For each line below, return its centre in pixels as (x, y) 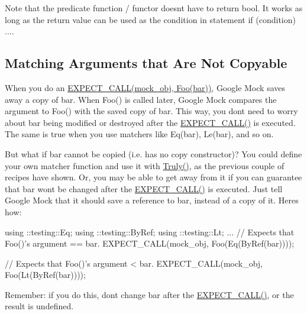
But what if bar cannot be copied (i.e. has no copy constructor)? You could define (153, 153)
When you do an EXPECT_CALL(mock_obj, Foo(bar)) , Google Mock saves (145, 87)
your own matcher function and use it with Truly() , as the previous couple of (145, 165)
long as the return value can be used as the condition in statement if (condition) (150, 19)
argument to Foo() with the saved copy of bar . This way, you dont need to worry (151, 111)
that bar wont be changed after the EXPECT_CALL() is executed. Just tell (144, 188)
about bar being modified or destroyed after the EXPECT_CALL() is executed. (150, 122)
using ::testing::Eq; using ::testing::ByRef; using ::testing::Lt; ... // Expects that (150, 232)
